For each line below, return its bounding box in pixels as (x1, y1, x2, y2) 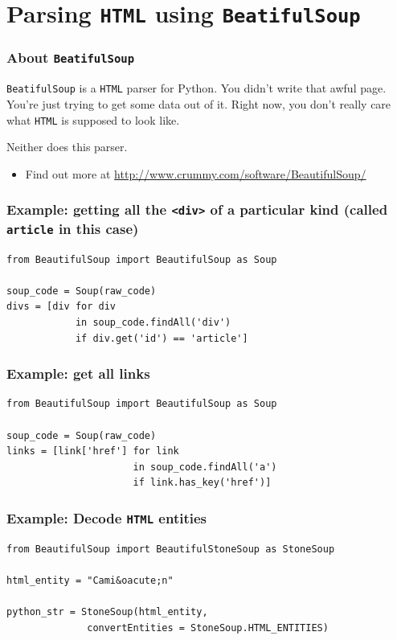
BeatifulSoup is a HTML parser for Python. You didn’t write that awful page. (6, 80, 387, 96)
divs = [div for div (6, 301, 117, 313)
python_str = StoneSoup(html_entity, (6, 606, 208, 618)
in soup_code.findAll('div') (75, 317, 231, 329)
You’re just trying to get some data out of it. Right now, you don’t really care (6, 95, 391, 112)
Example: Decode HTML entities (6, 507, 207, 527)
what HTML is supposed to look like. (6, 111, 180, 128)
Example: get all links (6, 363, 150, 384)
